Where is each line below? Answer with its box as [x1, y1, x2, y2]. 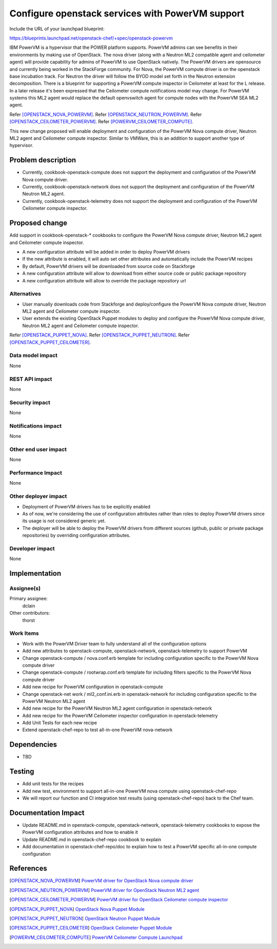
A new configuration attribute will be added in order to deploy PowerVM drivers [22, 249, 190, 255]
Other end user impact [9, 446, 67, 453]
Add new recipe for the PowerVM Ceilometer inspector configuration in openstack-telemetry [22, 712, 218, 718]
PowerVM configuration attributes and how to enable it [22, 829, 138, 836]
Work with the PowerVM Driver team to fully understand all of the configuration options [22, 640, 207, 647]
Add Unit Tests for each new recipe [22, 719, 97, 726]
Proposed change [9, 219, 68, 227]
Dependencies [9, 740, 57, 749]
